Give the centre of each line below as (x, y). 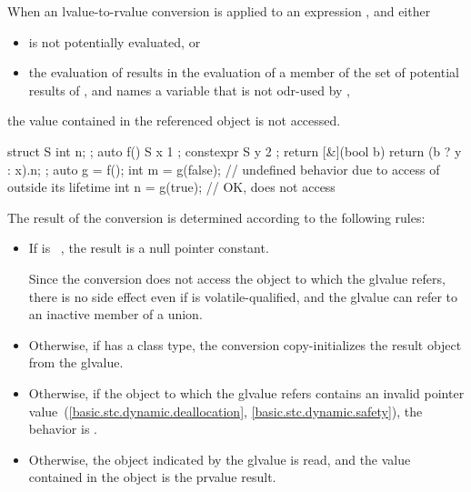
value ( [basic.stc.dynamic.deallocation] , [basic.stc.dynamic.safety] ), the (225, 411)
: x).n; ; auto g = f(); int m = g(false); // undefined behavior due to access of (224, 169)
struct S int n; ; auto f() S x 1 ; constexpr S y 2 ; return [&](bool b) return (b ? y (235, 151)
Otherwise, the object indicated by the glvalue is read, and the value (220, 459)
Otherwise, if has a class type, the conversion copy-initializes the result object (245, 344)
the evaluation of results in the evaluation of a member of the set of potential (244, 72)
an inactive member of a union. (115, 314)
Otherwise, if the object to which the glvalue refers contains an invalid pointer (246, 392)
